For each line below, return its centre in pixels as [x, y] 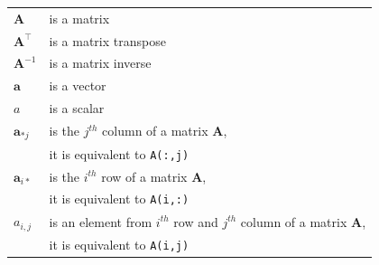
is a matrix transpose [107, 40]
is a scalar [77, 108]
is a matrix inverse [100, 63]
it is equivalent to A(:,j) [119, 153]
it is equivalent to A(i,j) [119, 245]
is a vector [78, 85]
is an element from [101, 221]
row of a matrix [144, 176]
